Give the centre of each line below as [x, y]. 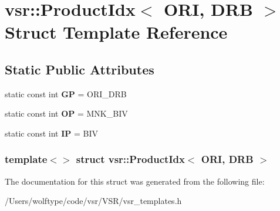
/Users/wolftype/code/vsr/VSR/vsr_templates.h [93, 201]
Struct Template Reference [116, 32]
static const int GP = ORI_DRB [66, 93]
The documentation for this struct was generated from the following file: [135, 181]
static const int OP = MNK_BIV [66, 113]
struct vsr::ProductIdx [130, 159]
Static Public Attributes [80, 69]
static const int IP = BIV [51, 133]
